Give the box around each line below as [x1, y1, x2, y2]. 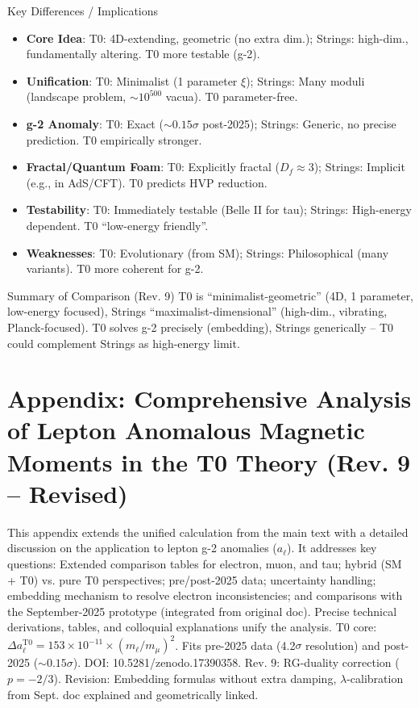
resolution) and [305, 636, 380, 653]
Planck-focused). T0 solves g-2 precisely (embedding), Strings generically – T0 [7, 318, 394, 335]
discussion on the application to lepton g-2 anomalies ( [7, 539, 277, 556]
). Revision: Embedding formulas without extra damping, [53, 670, 337, 687]
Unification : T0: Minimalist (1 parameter [26, 72, 238, 89]
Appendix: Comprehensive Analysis [7, 382, 412, 415]
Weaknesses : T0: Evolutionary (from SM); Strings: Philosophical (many [26, 244, 389, 261]
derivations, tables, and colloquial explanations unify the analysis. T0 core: [7, 618, 377, 635]
